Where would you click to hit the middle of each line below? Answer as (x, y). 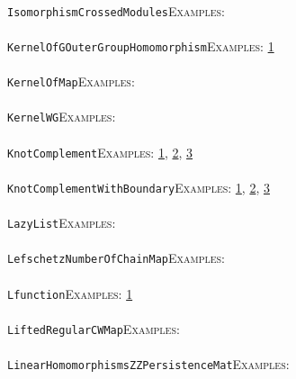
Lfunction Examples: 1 (70, 293)
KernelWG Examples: (62, 117)
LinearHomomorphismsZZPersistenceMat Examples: (148, 364)
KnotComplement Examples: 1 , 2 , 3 (100, 152)
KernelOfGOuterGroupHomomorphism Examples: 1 (141, 45)
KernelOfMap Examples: (71, 81)
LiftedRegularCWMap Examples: (94, 328)
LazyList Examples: (62, 223)
